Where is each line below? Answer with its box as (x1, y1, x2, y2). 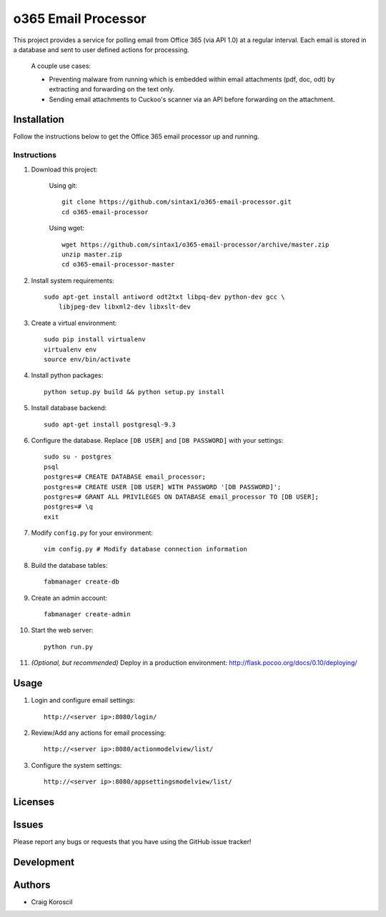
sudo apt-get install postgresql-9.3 (44, 420, 177, 429)
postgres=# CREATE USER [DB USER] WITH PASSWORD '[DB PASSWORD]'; (44, 483, 282, 491)
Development (13, 856, 75, 868)
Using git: (49, 181, 78, 189)
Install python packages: (31, 371, 104, 380)
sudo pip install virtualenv (44, 336, 146, 344)
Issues (13, 818, 44, 831)
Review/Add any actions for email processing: (31, 728, 166, 737)
